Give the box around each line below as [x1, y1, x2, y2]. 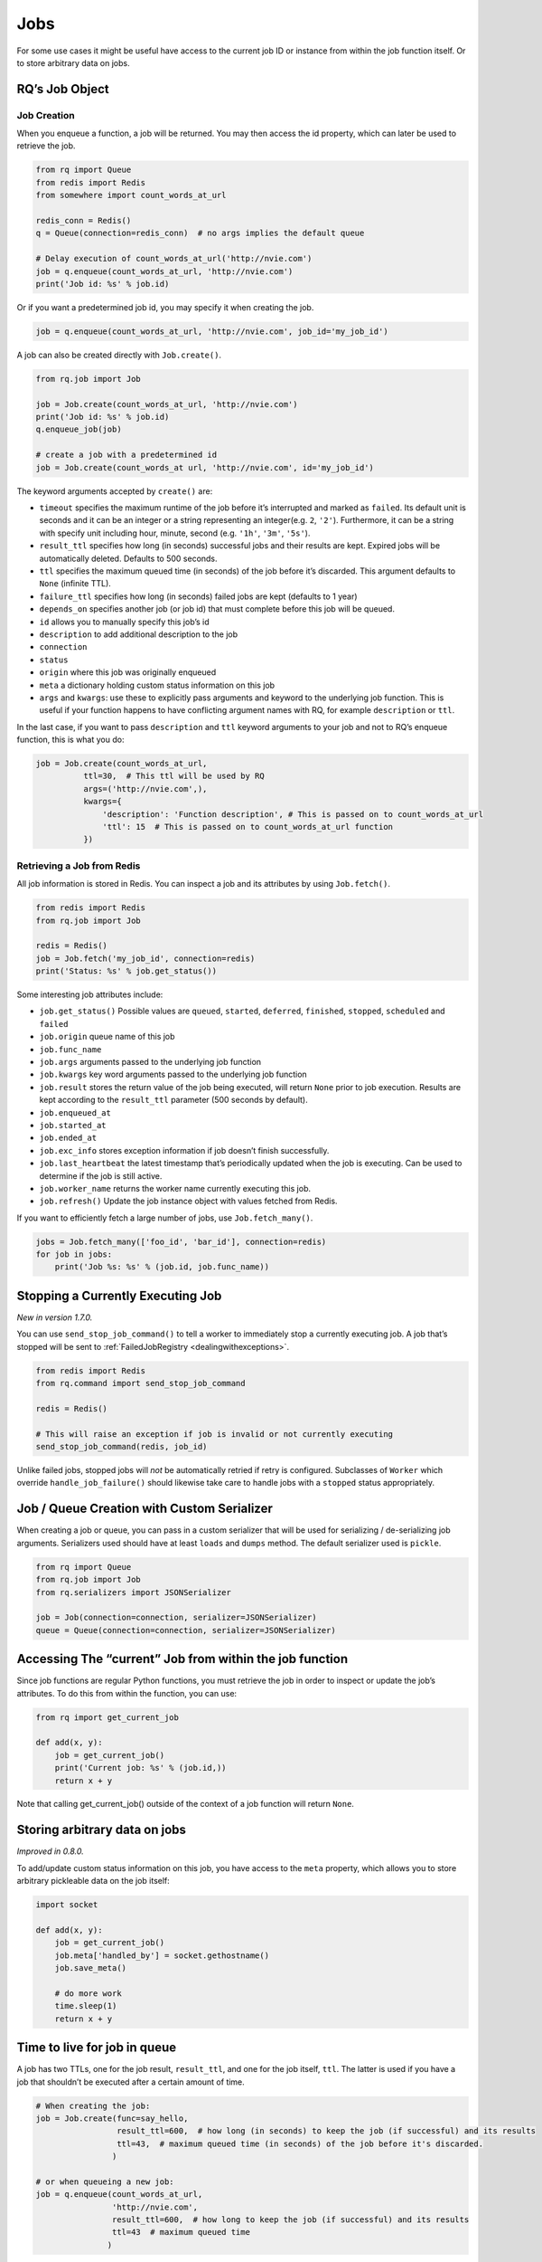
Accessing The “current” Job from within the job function [16, 1651, 349, 1667]
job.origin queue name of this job [39, 1031, 175, 1042]
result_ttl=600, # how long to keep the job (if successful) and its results [111, 2215, 470, 2225]
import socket [35, 1900, 98, 1910]
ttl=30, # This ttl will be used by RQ [82, 771, 266, 782]
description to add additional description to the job [39, 629, 238, 640]
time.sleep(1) [54, 2001, 117, 2011]
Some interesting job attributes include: [16, 989, 164, 1000]
